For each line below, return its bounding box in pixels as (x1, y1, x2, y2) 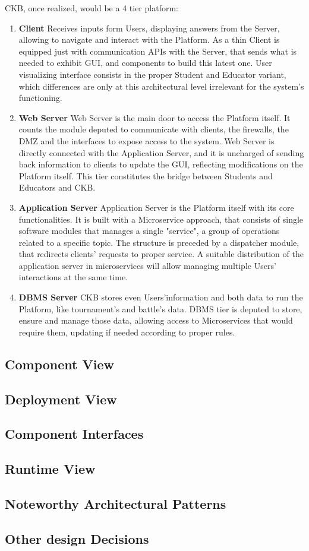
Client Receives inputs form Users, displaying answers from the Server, (18, 21, 280, 34)
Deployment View (5, 389, 117, 408)
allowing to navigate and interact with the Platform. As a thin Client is (18, 33, 280, 46)
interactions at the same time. (18, 271, 128, 283)
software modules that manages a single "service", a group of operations (18, 224, 280, 237)
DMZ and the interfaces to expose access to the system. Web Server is (18, 134, 275, 147)
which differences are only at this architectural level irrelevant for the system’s (18, 80, 304, 92)
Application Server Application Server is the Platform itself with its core (18, 201, 294, 213)
